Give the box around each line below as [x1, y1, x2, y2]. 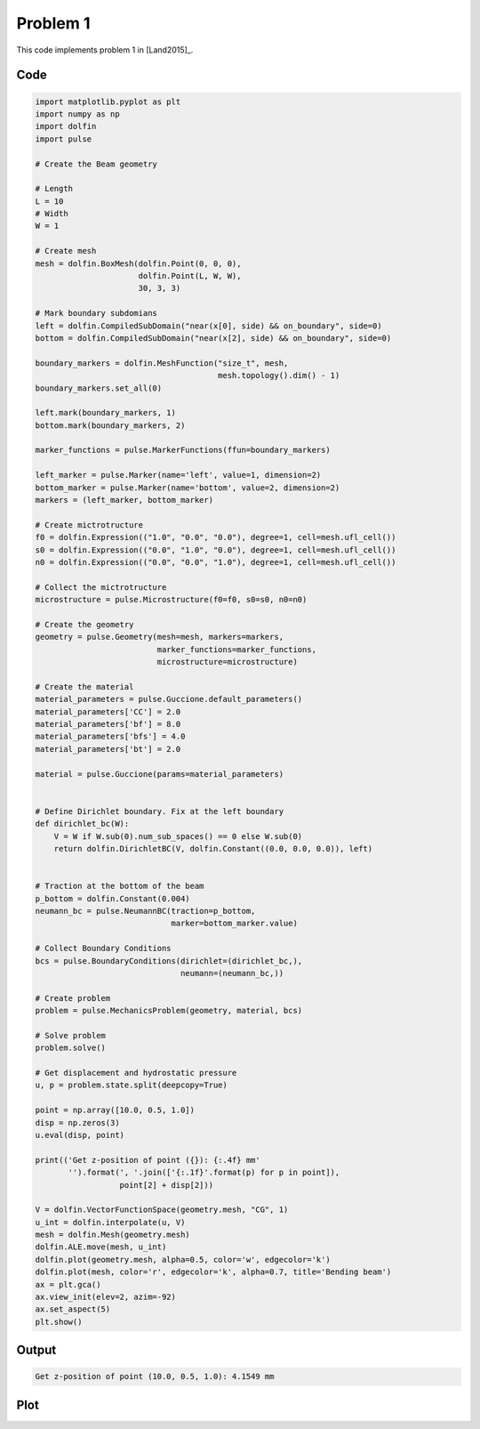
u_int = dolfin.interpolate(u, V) [35, 1217, 186, 1227]
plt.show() [35, 1317, 83, 1327]
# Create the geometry [35, 619, 134, 629]
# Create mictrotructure [35, 520, 144, 529]
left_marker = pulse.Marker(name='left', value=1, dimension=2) [35, 470, 322, 480]
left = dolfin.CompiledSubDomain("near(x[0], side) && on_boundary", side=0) [35, 320, 382, 331]
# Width [35, 209, 68, 219]
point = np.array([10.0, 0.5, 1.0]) [35, 1105, 196, 1116]
